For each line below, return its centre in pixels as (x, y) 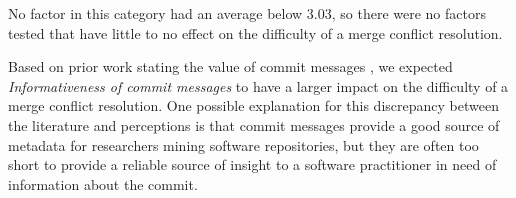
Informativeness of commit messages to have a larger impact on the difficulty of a (258, 85)
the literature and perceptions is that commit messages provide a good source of (254, 124)
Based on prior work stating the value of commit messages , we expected (230, 66)
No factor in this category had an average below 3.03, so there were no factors (247, 13)
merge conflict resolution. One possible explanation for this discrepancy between (253, 105)
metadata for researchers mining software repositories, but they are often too (243, 144)
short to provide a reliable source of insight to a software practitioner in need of (252, 164)
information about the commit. (103, 183)
